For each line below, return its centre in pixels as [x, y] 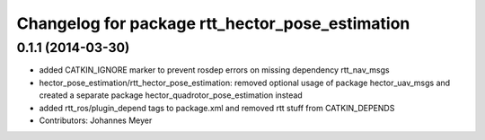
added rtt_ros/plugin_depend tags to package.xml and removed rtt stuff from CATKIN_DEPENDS [217, 108]
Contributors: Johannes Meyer [96, 120]
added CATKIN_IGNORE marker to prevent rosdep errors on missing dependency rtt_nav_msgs [214, 70]
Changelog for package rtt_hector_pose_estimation [213, 23]
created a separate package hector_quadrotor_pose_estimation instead [171, 95]
